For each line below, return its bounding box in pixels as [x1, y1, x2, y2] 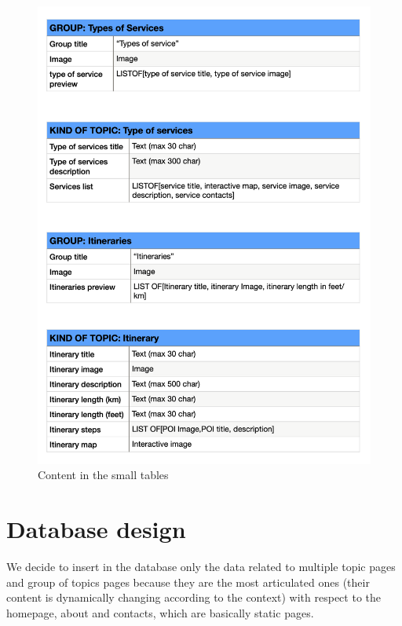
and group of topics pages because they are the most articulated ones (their [6, 573, 370, 590]
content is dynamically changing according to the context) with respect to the [6, 589, 381, 606]
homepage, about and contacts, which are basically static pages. [6, 604, 314, 621]
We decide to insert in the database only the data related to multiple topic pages [6, 558, 396, 575]
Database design [6, 513, 186, 545]
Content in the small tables [38, 467, 169, 483]
